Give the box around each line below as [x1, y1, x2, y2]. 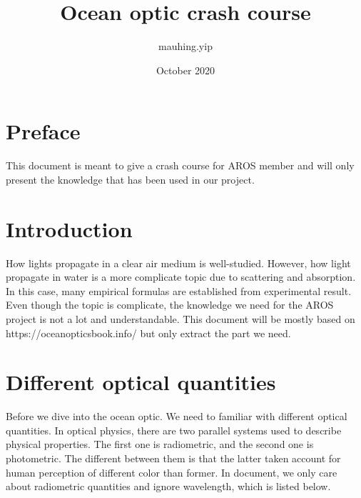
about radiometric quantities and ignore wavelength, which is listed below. [6, 479, 331, 494]
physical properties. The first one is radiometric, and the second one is [6, 437, 314, 452]
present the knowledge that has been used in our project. [6, 171, 255, 186]
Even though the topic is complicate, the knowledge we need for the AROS [6, 297, 334, 312]
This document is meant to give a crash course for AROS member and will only [6, 158, 355, 173]
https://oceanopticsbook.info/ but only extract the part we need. [6, 325, 291, 340]
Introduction [6, 214, 133, 243]
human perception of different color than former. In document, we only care [6, 464, 337, 479]
